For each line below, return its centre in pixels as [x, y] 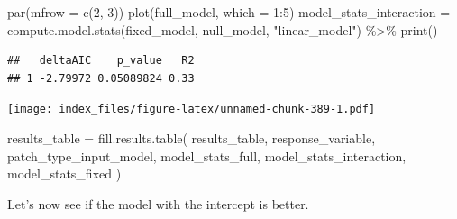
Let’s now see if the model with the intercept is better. [158, 203]
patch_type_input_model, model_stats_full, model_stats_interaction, [207, 155]
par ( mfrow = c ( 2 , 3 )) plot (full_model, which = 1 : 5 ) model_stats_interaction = [229, 12]
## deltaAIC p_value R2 [101, 61]
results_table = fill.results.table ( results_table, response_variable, [192, 138]
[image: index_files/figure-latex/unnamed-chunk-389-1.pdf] [192, 109]
